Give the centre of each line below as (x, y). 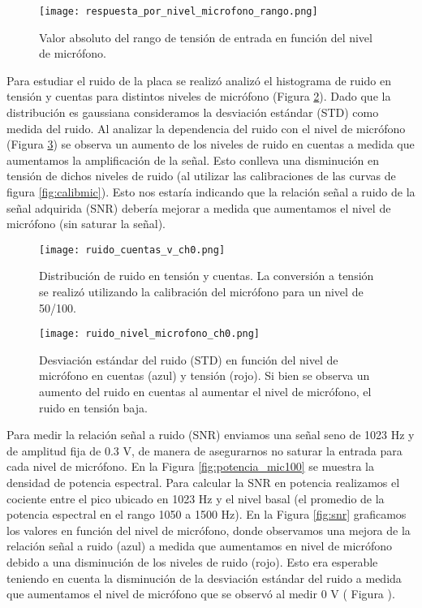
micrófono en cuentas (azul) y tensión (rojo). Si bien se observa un (205, 375)
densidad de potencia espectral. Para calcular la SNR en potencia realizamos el (203, 483)
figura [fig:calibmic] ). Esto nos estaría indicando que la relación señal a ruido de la (211, 192)
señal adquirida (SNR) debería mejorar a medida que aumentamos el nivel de (199, 207)
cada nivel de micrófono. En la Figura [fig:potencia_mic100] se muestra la (190, 466)
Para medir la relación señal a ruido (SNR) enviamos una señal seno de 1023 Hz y (211, 435)
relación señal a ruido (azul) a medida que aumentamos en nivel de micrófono (200, 546)
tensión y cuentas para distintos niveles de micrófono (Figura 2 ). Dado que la (199, 96)
